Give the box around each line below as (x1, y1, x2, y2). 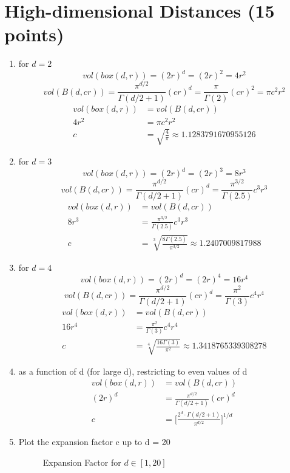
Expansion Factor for (42, 455, 121, 468)
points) (4, 22, 64, 47)
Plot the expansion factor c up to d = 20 (18, 435, 170, 448)
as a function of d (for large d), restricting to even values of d (18, 364, 248, 377)
